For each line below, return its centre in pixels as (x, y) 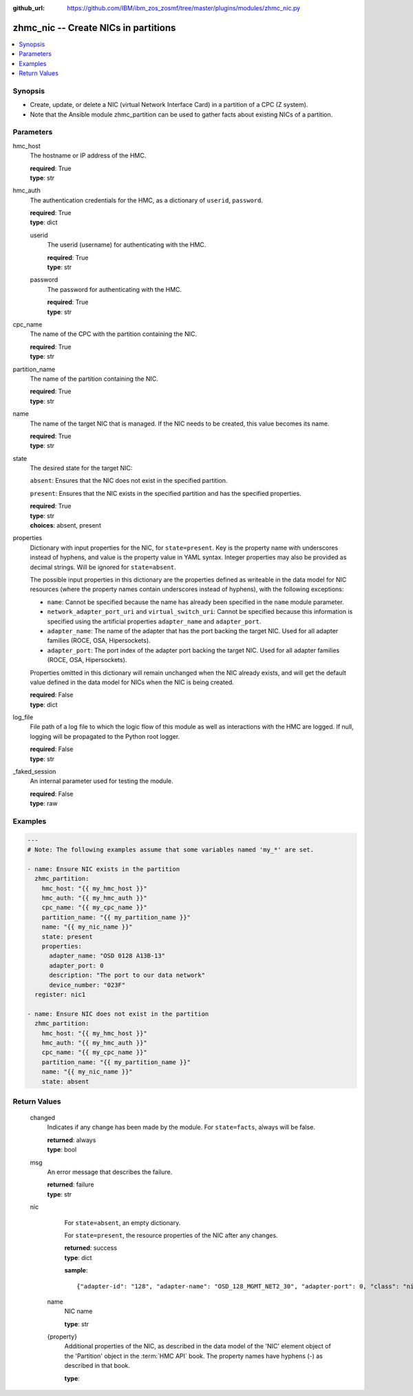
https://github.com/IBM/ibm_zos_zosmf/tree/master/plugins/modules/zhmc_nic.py (184, 8)
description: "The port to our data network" (127, 975)
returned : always (72, 1140)
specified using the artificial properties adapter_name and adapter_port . (154, 621)
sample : (76, 1270)
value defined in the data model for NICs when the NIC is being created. (132, 682)
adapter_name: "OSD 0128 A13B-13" (107, 956)
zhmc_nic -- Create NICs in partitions (94, 28)
